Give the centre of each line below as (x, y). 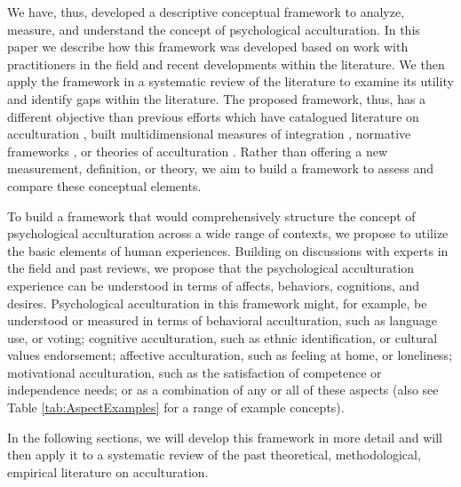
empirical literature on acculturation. (108, 471)
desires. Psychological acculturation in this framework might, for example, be (217, 303)
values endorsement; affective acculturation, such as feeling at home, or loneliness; (230, 355)
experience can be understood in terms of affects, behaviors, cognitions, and (214, 285)
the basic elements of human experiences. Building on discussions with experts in (228, 250)
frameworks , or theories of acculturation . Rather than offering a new (198, 151)
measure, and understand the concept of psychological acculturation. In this (214, 29)
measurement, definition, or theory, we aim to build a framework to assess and (221, 168)
